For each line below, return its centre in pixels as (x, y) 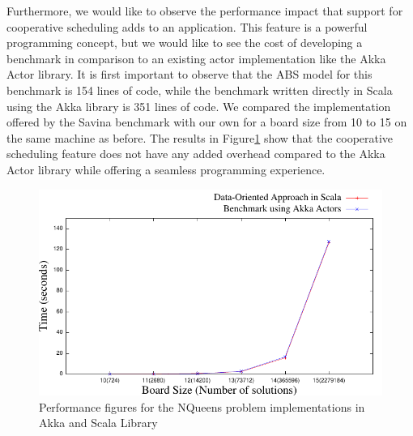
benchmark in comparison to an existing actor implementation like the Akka (196, 58)
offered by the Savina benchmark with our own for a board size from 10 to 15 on (207, 122)
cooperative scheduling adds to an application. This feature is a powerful (187, 26)
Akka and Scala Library (98, 423)
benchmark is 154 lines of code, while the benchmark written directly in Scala (200, 90)
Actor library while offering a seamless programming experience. (166, 169)
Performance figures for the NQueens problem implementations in (202, 406)
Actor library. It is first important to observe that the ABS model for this (189, 74)
